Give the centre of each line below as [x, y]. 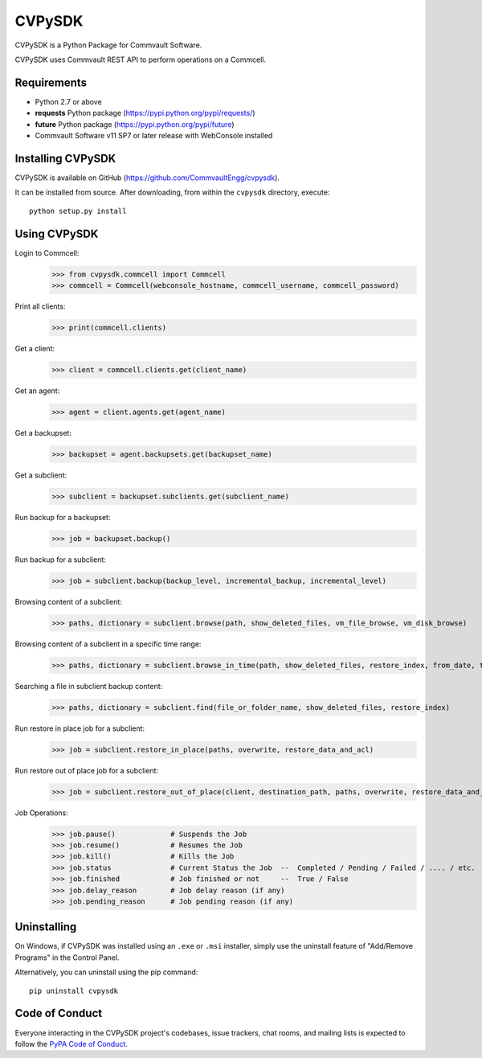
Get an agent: [37, 391]
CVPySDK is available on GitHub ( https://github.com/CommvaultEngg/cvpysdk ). [147, 178]
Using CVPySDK [57, 234]
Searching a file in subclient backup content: [89, 686]
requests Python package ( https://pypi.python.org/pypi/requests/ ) [145, 113]
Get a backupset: [43, 433]
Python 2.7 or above [68, 101]
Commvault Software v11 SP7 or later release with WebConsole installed [154, 136]
